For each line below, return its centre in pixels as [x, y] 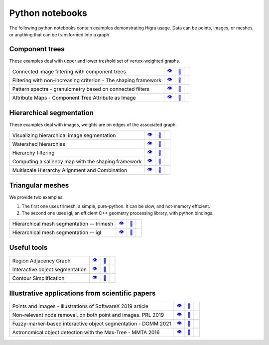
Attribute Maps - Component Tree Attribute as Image [74, 98]
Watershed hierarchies [39, 144]
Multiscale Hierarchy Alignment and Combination [69, 170]
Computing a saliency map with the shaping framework [77, 161]
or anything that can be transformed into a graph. [60, 34]
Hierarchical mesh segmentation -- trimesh [63, 224]
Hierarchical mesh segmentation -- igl [57, 232]
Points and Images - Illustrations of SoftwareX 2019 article [80, 306]
